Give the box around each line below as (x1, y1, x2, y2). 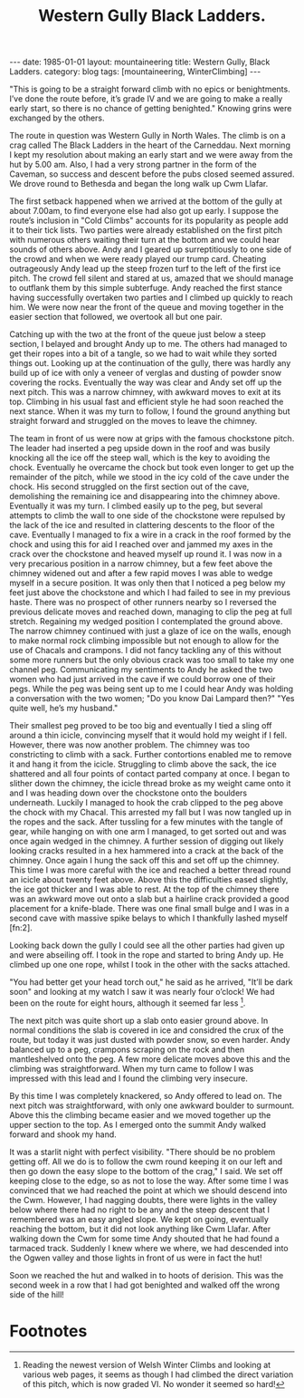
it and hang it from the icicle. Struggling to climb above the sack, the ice (9, 758, 278, 770)
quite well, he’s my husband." (9, 703, 119, 714)
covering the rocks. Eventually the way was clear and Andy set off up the (9, 377, 282, 388)
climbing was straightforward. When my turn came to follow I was (9, 1063, 254, 1074)
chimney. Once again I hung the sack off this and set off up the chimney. (9, 855, 280, 866)
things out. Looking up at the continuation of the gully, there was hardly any (9, 358, 291, 369)
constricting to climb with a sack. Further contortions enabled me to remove (9, 749, 292, 760)
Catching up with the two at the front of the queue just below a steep (9, 329, 267, 340)
